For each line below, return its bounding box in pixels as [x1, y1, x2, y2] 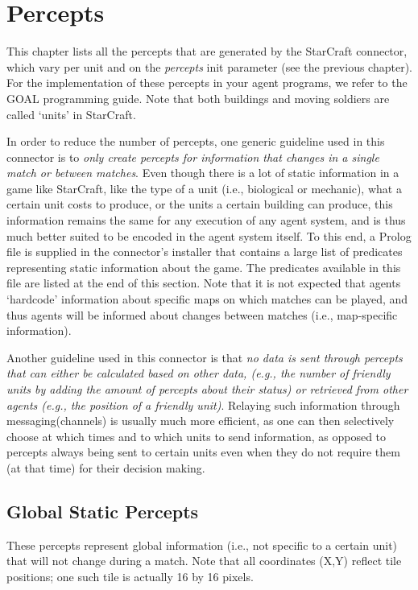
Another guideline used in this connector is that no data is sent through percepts [6, 349, 403, 365]
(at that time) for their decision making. [6, 459, 205, 476]
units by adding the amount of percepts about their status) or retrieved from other [6, 381, 408, 397]
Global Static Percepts [6, 498, 199, 523]
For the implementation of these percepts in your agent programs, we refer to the [6, 74, 408, 91]
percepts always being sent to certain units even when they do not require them [6, 444, 400, 460]
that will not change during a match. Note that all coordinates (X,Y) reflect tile [6, 552, 402, 569]
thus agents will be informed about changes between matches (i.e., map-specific [6, 306, 398, 323]
